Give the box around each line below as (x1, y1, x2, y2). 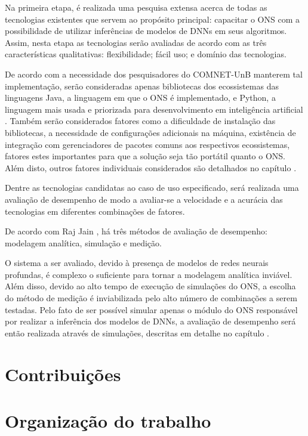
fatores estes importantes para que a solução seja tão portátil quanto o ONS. (5, 150, 285, 162)
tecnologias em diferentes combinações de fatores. (5, 205, 185, 217)
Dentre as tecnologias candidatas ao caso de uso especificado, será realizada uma (5, 181, 299, 194)
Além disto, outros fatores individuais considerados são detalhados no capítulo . (5, 161, 297, 174)
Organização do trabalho (5, 409, 211, 432)
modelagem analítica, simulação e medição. (5, 236, 162, 249)
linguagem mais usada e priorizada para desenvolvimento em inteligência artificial (5, 103, 303, 115)
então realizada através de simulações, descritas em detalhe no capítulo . (5, 326, 270, 339)
